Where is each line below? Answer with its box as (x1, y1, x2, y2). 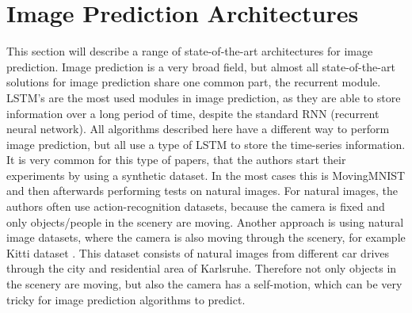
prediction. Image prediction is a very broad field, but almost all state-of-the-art (6, 58, 395, 74)
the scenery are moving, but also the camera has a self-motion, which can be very (6, 276, 402, 292)
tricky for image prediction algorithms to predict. (6, 291, 246, 307)
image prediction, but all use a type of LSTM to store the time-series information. (6, 136, 406, 152)
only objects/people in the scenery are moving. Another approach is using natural (6, 213, 404, 230)
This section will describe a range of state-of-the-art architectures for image (6, 43, 373, 59)
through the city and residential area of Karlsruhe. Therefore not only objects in (6, 260, 397, 277)
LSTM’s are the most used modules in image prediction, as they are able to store (6, 89, 401, 105)
